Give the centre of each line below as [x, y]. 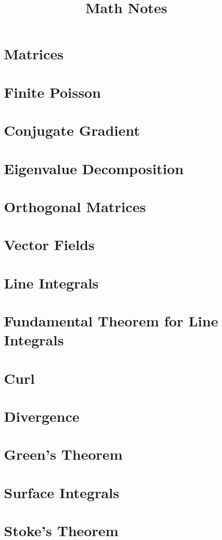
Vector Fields [49, 244]
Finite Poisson [52, 92]
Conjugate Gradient [72, 130]
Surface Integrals [62, 492]
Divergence [42, 416]
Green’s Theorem [63, 454]
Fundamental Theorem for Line [111, 321]
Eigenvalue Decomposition [94, 168]
